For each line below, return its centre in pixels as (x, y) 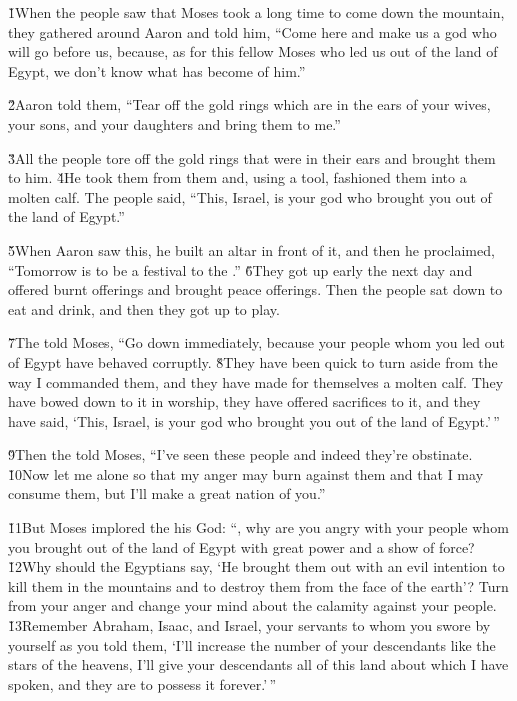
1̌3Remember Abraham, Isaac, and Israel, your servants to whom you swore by (249, 625)
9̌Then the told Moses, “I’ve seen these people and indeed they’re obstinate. (240, 454)
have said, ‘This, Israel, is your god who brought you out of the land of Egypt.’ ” (254, 420)
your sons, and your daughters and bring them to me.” (174, 123)
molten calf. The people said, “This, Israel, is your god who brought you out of (250, 196)
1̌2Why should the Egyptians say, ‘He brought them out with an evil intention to (256, 566)
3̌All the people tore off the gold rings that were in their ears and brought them (252, 157)
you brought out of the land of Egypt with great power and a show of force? (241, 546)
